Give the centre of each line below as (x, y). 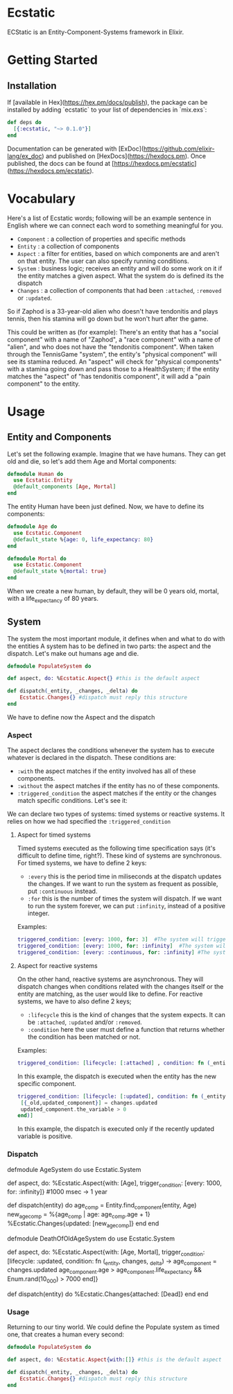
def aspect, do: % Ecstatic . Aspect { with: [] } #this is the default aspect (114, 1360)
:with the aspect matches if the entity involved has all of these (106, 771)
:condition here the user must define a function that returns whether (126, 1029)
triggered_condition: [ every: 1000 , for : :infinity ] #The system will (123, 946)
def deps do (24, 122)
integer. (38, 913)
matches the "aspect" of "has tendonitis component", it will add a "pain (109, 376)
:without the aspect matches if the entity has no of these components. (118, 786)
